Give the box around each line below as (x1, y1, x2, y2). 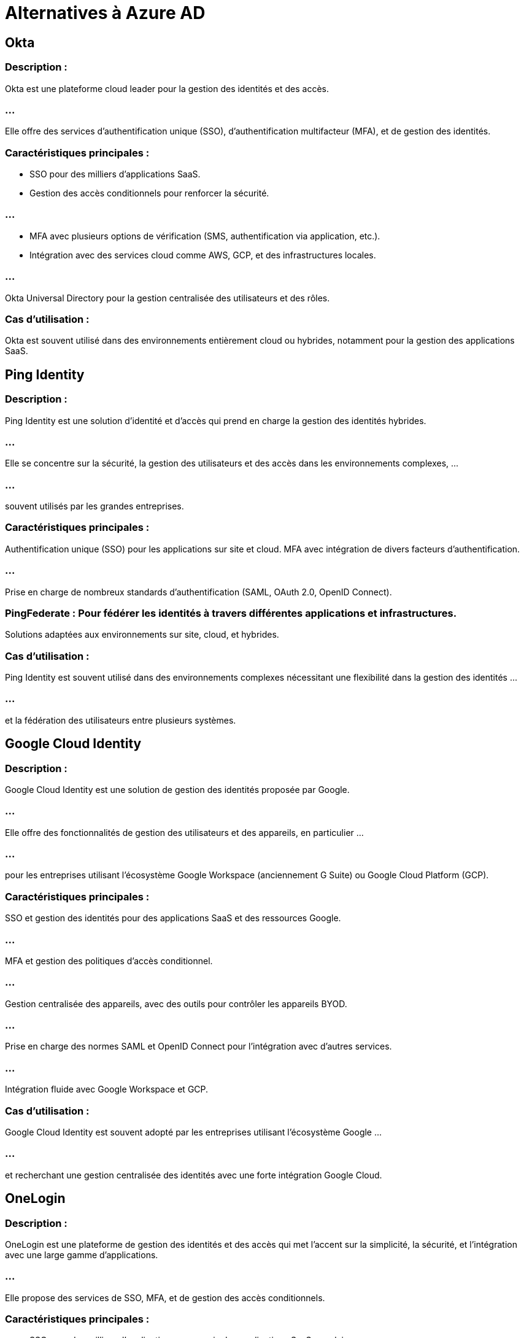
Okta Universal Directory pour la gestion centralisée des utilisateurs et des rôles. (5, 292, 330, 303)
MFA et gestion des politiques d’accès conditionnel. (5, 955, 213, 966)
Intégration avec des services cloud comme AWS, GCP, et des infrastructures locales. (29, 249, 376, 260)
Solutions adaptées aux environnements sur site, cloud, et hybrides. (5, 629, 279, 640)
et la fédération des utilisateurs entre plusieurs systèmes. (5, 714, 236, 725)
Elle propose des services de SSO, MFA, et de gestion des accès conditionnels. (5, 1292, 325, 1303)
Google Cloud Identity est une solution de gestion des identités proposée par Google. (5, 784, 350, 795)
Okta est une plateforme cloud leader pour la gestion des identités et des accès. (5, 83, 329, 94)
